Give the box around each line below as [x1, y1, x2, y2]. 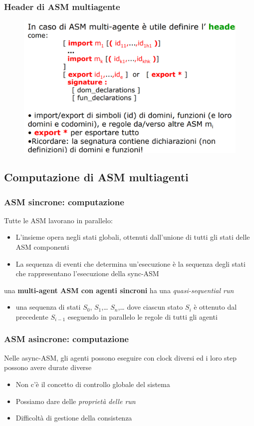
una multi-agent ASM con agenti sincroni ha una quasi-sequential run [4, 285, 234, 295]
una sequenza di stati [15, 302, 81, 312]
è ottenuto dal [194, 302, 237, 312]
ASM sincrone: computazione [4, 195, 124, 208]
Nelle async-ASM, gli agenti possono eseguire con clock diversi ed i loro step [4, 352, 237, 363]
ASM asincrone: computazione [4, 333, 129, 345]
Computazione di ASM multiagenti [4, 169, 189, 185]
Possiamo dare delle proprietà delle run [15, 396, 136, 406]
